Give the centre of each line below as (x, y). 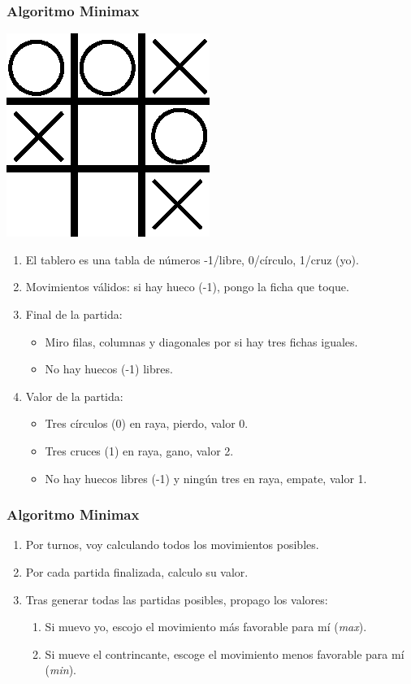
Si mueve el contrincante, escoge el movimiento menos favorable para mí (225, 654)
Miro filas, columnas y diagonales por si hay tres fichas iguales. (201, 341)
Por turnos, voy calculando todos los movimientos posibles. (172, 545)
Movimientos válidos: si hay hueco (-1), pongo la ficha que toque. (187, 287)
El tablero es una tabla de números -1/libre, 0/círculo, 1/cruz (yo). (192, 259)
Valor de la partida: (74, 396)
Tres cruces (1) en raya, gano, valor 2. (139, 450)
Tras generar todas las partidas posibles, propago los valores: (177, 599)
